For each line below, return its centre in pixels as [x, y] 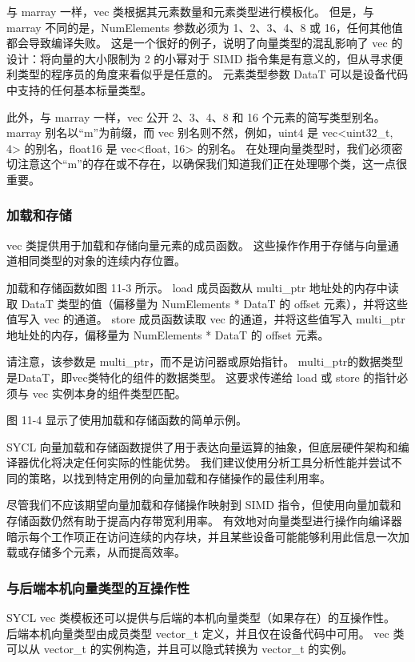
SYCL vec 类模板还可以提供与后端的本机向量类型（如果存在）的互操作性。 [201, 618]
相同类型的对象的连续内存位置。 [101, 261]
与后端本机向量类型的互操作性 [98, 587]
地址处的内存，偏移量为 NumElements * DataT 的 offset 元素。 [168, 334]
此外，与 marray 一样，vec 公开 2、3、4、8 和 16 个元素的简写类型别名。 [196, 116]
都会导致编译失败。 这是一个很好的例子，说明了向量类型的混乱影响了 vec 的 [205, 43]
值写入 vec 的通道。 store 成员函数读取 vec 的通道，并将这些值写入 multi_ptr [206, 319]
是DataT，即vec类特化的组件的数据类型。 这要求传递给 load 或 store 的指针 [202, 377]
